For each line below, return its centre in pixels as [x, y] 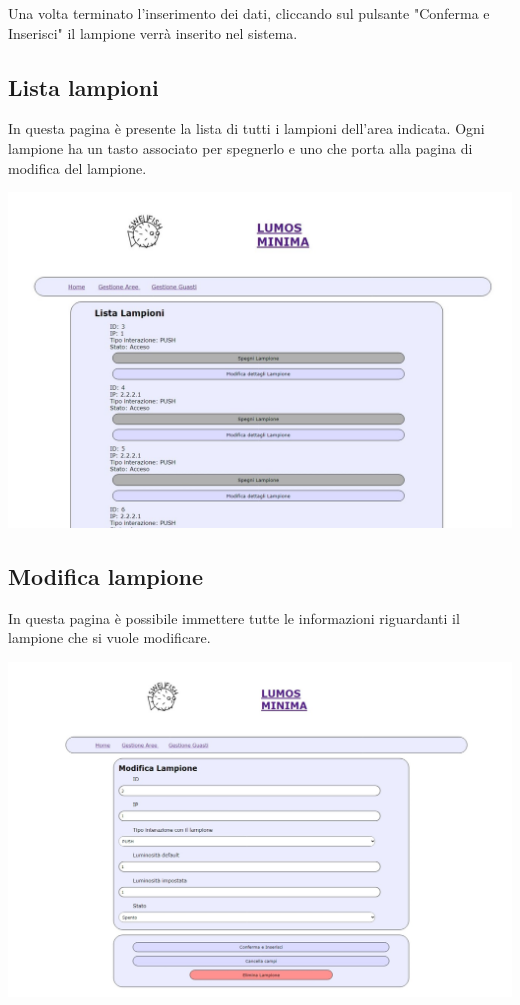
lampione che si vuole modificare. [109, 637]
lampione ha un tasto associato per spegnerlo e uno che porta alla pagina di [240, 147]
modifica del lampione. [77, 167]
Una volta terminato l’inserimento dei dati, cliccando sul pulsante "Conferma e [249, 13]
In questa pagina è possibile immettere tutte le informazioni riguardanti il [234, 617]
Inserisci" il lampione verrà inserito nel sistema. [153, 32]
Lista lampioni [83, 86]
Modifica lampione [105, 575]
